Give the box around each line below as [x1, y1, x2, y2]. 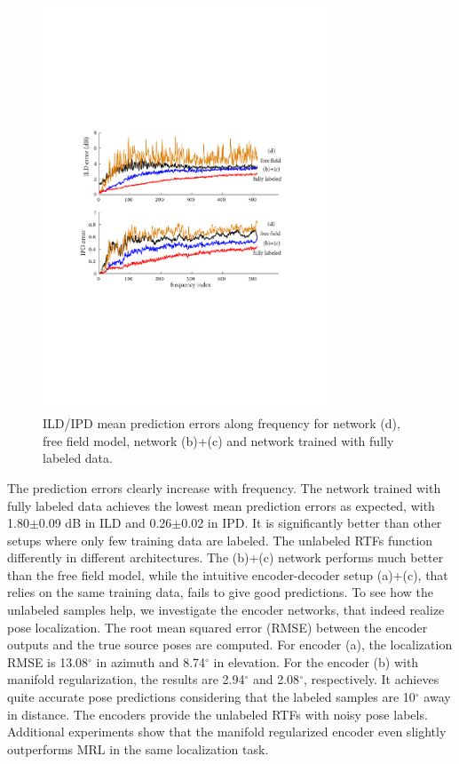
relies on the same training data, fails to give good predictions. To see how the [7, 583, 433, 601]
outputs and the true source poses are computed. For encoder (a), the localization [7, 635, 453, 654]
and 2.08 [252, 670, 300, 688]
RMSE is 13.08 [7, 652, 89, 671]
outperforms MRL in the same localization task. [7, 739, 269, 758]
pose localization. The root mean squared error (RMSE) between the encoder [7, 617, 428, 636]
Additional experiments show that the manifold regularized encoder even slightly [7, 722, 447, 741]
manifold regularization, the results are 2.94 [7, 670, 245, 688]
